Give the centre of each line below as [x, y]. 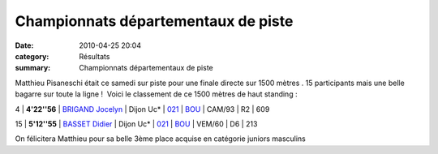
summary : [33, 68]
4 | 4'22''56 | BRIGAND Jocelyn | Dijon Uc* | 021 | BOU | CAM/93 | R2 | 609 [142, 109]
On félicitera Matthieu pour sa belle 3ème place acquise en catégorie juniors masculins [160, 139]
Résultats [94, 56]
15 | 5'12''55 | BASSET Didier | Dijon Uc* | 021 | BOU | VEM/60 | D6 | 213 [136, 124]
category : [32, 56]
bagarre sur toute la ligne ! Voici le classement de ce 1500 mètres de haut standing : [156, 94]
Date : [24, 45]
